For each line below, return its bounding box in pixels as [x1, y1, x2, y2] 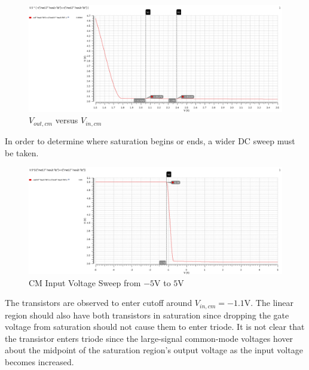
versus [55, 114, 78, 126]
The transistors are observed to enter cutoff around [5, 296, 192, 309]
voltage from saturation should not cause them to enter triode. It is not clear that [5, 320, 305, 333]
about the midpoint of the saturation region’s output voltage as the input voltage [5, 344, 303, 356]
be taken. [5, 146, 39, 159]
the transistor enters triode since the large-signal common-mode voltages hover [5, 332, 293, 344]
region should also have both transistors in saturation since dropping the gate [5, 308, 289, 321]
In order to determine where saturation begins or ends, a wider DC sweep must [5, 134, 295, 147]
